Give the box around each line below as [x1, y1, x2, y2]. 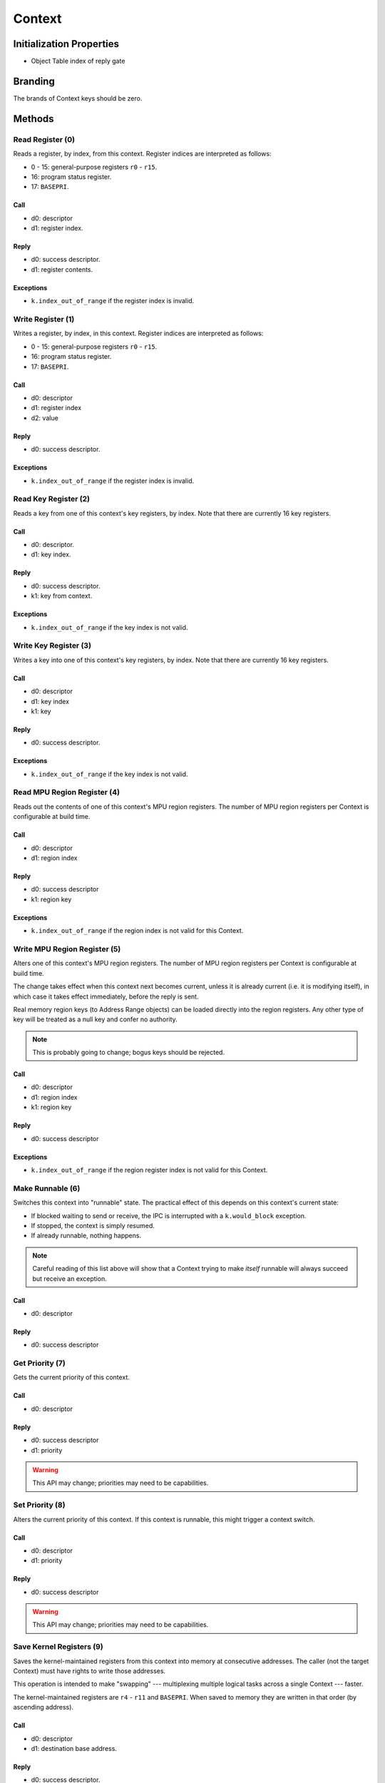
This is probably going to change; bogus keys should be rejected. [32, 1048, 225, 1057]
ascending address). [13, 1703, 74, 1712]
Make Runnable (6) [13, 1183, 81, 1193]
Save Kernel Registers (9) [13, 1642, 103, 1652]
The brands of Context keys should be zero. [13, 93, 143, 103]
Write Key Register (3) [13, 640, 92, 650]
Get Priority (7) [13, 1359, 66, 1369]
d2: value [31, 414, 58, 422]
